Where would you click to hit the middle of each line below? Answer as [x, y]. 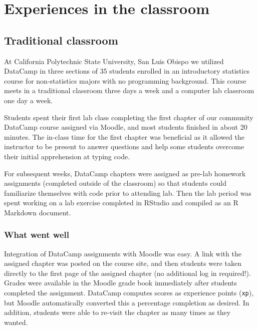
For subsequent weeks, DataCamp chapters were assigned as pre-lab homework [125, 173]
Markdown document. [38, 212]
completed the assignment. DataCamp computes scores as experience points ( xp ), [129, 293]
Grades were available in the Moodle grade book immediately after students [120, 283]
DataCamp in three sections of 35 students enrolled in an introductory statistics [127, 71]
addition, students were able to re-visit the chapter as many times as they [117, 312]
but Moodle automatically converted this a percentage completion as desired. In [127, 302]
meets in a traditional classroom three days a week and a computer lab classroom [129, 90]
